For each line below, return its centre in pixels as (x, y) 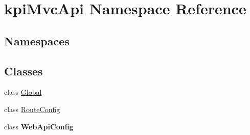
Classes (24, 71)
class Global (23, 92)
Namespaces (37, 40)
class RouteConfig (32, 109)
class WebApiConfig (39, 126)
